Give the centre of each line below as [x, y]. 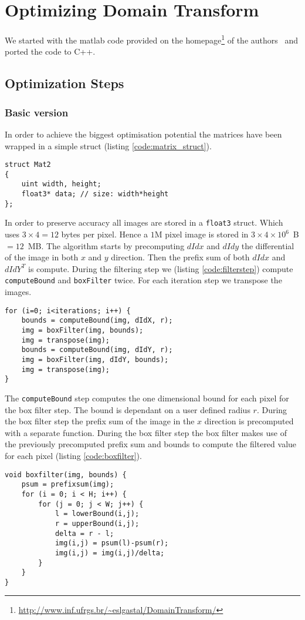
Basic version [37, 112]
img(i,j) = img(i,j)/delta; [110, 553]
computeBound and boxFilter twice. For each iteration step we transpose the [143, 280]
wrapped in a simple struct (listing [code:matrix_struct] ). [108, 145]
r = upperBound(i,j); [97, 523]
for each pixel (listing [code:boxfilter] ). [73, 455]
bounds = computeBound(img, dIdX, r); [97, 321]
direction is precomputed [249, 421]
